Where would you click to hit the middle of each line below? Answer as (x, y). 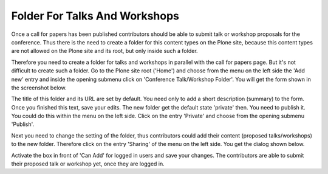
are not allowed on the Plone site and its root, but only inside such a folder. (104, 51)
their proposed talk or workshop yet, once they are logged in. (88, 164)
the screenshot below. (39, 88)
